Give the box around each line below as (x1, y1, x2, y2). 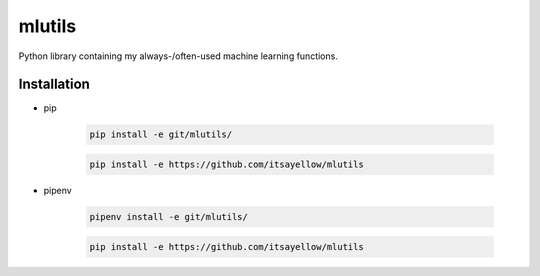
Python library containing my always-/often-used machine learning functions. (18, 50, 339, 62)
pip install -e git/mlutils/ (89, 129, 233, 140)
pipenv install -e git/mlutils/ (89, 211, 249, 222)
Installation (18, 76, 90, 93)
